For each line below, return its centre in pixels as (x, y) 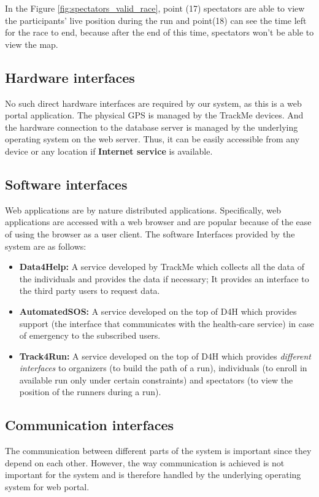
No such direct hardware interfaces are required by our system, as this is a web (153, 103)
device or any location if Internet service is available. (109, 151)
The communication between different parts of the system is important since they (158, 451)
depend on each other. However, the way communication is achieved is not (145, 462)
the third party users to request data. (90, 291)
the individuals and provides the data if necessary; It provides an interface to (164, 278)
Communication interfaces (90, 425)
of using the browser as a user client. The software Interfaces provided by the (150, 233)
